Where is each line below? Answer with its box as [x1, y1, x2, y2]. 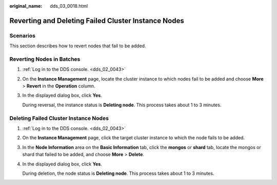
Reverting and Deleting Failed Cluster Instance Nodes [9, 16, 184, 25]
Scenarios [9, 32, 36, 39]
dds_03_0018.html [50, 3, 88, 9]
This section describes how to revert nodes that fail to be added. [9, 43, 146, 49]
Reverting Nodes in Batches [9, 55, 81, 63]
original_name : [9, 3, 43, 9]
